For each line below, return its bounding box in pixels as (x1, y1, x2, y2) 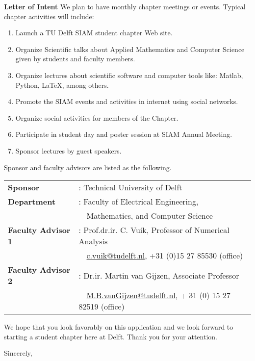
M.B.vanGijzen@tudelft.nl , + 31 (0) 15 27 (86, 289, 230, 301)
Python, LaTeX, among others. (15, 79, 109, 90)
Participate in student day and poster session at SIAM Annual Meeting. (15, 129, 232, 139)
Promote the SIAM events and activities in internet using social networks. (15, 96, 238, 106)
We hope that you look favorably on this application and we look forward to (4, 322, 233, 332)
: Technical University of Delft (78, 181, 182, 193)
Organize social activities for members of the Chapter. (15, 112, 178, 123)
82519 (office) (78, 301, 125, 312)
